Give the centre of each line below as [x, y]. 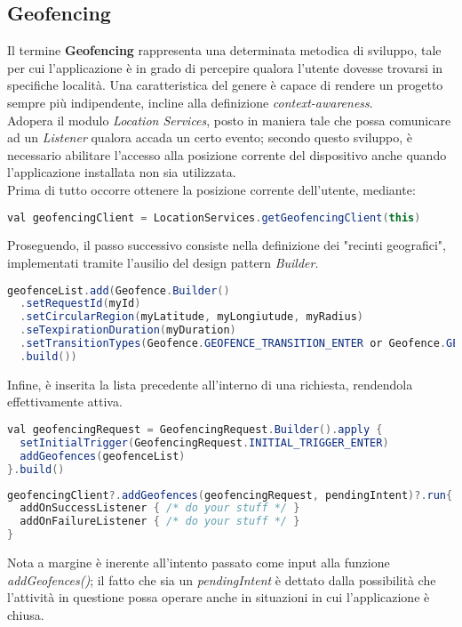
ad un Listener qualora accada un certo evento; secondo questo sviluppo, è [210, 137]
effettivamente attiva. [65, 402]
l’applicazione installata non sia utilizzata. [122, 172]
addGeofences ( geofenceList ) [103, 456]
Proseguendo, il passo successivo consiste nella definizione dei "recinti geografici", [227, 245]
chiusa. [26, 614]
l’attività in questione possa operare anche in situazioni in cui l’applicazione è [219, 597]
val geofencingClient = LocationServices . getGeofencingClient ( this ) [214, 217]
